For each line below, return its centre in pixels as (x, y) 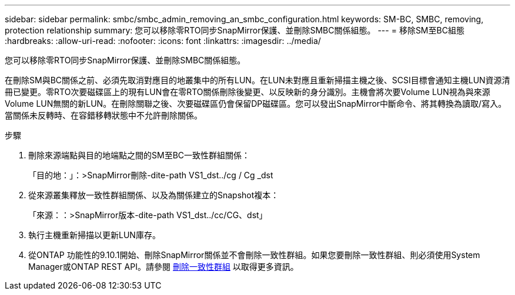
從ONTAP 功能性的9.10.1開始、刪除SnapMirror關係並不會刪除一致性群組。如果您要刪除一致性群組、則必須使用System (254, 255)
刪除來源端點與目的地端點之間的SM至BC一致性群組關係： (139, 155)
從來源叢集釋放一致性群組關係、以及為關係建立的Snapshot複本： (154, 195)
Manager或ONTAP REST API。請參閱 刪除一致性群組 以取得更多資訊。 (163, 267)
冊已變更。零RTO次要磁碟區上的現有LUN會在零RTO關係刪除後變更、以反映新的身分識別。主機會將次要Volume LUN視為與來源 (248, 92)
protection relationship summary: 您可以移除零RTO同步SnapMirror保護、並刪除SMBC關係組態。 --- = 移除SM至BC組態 (235, 30)
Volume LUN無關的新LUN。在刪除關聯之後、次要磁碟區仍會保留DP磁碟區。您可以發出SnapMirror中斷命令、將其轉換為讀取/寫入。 (256, 104)
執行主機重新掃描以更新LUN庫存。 (94, 235)
